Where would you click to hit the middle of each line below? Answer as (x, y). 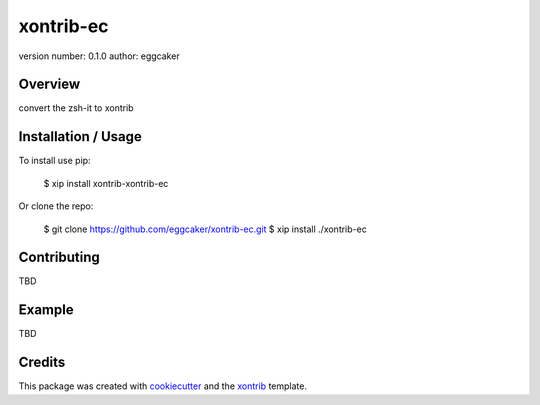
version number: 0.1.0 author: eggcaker (99, 56)
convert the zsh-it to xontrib (76, 108)
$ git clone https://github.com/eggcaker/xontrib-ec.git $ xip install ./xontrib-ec (205, 229)
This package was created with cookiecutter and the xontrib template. (162, 386)
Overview (49, 84)
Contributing (59, 257)
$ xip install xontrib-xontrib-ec (106, 183)
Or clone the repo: (56, 206)
